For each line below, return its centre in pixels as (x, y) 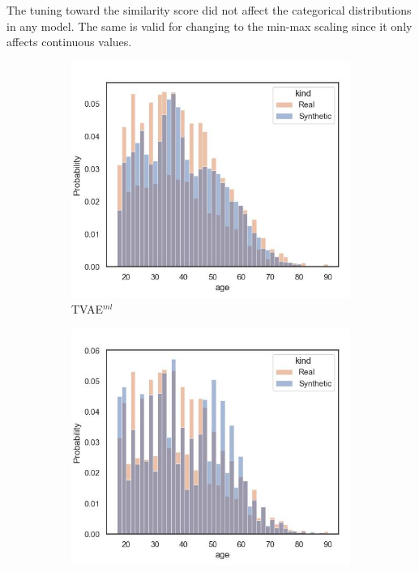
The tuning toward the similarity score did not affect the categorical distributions (209, 10)
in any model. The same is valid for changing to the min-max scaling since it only (209, 26)
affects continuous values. (69, 42)
